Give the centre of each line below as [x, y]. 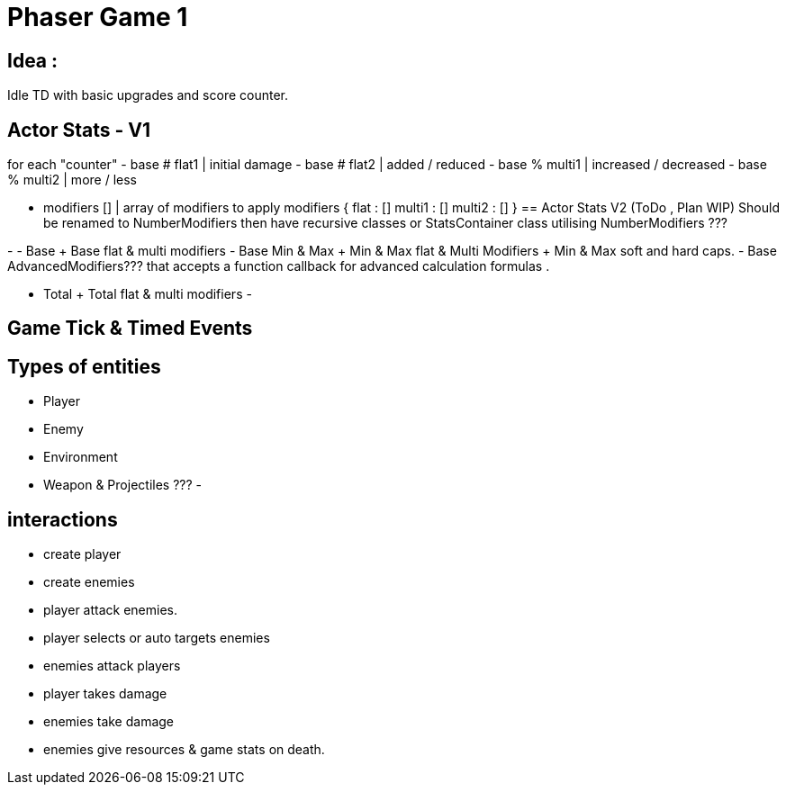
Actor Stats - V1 [79, 130]
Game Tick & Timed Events [130, 328]
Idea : [33, 60]
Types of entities [84, 366]
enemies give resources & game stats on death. [184, 750]
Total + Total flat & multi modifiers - [148, 294]
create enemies [89, 582]
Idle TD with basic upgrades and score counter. [148, 95]
